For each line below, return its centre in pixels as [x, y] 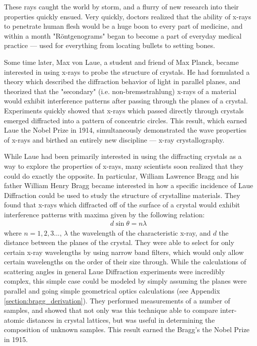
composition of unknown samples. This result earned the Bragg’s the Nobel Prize [127, 329]
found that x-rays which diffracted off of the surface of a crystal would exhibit [122, 205]
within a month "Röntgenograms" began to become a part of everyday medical [123, 35]
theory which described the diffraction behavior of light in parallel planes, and [122, 81]
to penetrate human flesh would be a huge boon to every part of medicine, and [123, 26]
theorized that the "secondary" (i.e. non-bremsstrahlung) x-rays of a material [120, 91]
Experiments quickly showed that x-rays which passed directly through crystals [124, 110]
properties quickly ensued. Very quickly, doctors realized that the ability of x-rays [128, 16]
